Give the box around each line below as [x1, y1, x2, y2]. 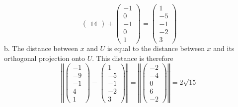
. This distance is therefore [92, 53, 173, 63]
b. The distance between [4, 43, 79, 53]
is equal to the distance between [107, 43, 205, 53]
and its [213, 43, 235, 53]
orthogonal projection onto [4, 53, 85, 63]
